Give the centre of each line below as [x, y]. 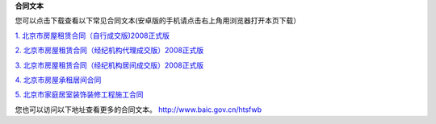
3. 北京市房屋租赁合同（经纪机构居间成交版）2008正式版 [109, 65]
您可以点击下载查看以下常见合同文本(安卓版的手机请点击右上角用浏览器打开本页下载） [158, 21]
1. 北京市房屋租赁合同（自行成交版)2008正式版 [92, 35]
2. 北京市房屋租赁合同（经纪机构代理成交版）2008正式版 [109, 50]
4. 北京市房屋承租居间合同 [58, 80]
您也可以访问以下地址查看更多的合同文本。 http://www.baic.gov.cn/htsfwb [138, 110]
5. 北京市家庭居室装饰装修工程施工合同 [79, 95]
